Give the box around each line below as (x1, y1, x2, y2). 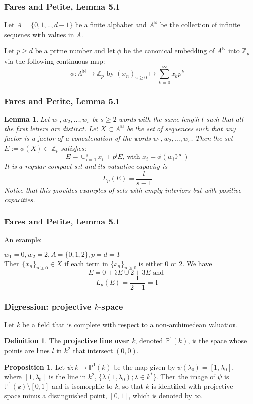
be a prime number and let (35, 45, 115, 56)
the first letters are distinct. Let (4, 123, 98, 134)
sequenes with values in (4, 29, 74, 39)
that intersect (73, 345, 113, 356)
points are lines (4, 345, 50, 356)
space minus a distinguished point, (4, 390, 107, 401)
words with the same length (118, 113, 199, 124)
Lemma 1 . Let (4, 113, 50, 124)
